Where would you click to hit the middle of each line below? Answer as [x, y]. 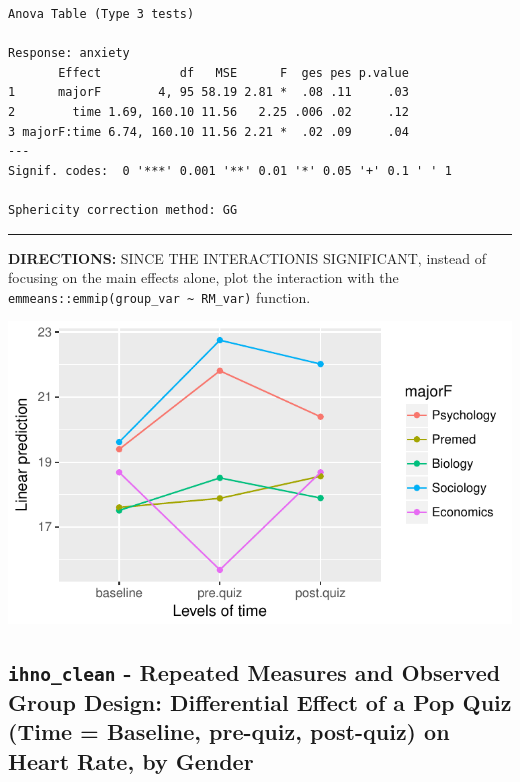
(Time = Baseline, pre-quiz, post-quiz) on [229, 731]
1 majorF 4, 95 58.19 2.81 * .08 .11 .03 [208, 92]
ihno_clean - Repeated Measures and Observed [254, 671]
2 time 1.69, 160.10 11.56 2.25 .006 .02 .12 [208, 111]
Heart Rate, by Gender [131, 760]
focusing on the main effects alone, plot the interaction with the [203, 277]
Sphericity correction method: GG [123, 209]
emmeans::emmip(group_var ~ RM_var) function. [159, 296]
